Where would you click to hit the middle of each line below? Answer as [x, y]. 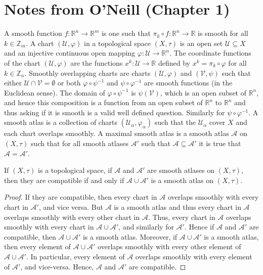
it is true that [220, 143]
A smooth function [33, 33]
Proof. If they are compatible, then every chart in [81, 197]
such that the [175, 122]
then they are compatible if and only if [64, 180]
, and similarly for [146, 227]
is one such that [126, 33]
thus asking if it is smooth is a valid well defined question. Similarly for [115, 112]
